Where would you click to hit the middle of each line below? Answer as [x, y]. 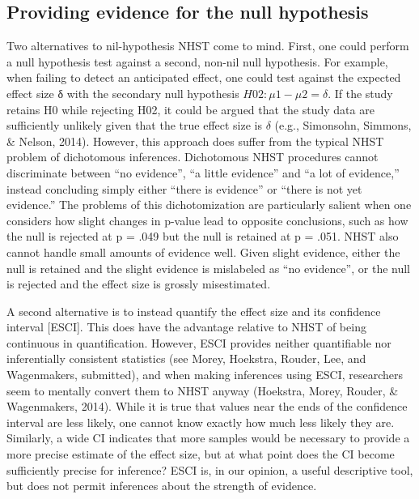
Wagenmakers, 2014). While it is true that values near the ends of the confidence [207, 406]
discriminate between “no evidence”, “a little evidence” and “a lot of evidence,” [203, 172]
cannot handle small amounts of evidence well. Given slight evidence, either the [203, 252]
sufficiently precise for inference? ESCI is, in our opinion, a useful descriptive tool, [210, 469]
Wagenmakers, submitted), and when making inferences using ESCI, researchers [205, 375]
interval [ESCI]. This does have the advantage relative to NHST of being [186, 327]
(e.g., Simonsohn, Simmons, [343, 125]
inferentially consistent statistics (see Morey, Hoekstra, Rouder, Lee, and [186, 358]
